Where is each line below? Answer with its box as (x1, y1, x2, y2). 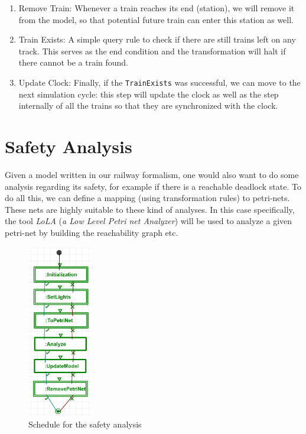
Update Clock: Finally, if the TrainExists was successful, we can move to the (18, 76, 301, 88)
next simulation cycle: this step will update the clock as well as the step (18, 88, 279, 100)
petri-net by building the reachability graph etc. (5, 226, 178, 238)
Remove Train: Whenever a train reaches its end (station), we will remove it (18, 2, 295, 14)
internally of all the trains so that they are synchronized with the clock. (18, 99, 278, 112)
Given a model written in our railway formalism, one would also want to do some (5, 168, 299, 180)
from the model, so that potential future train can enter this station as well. (18, 13, 294, 25)
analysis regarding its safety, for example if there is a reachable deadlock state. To (5, 180, 301, 192)
